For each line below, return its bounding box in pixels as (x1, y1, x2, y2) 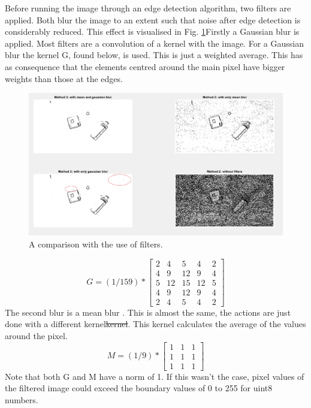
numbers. (5, 393, 38, 406)
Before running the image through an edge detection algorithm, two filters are (5, 2, 291, 14)
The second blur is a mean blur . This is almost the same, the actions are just (5, 306, 291, 318)
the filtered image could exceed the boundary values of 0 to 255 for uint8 (5, 382, 273, 394)
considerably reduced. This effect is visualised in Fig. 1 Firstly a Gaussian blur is (5, 25, 300, 38)
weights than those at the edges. (5, 72, 123, 84)
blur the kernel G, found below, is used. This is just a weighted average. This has (5, 49, 303, 61)
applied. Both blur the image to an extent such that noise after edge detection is (5, 13, 301, 26)
